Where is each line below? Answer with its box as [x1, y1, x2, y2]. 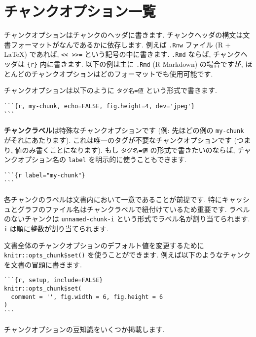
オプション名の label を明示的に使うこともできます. [17, 154, 187, 165]
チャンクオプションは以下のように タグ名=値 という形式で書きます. [4, 85, 217, 95]
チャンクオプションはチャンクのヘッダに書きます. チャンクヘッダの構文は [4, 30, 243, 40]
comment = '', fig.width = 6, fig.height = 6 [11, 293, 163, 300]
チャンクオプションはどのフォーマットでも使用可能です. [31, 68, 213, 79]
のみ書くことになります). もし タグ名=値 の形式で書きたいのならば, [22, 144, 235, 155]
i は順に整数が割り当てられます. [4, 223, 109, 233]
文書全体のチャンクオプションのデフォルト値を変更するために [4, 240, 204, 250]
